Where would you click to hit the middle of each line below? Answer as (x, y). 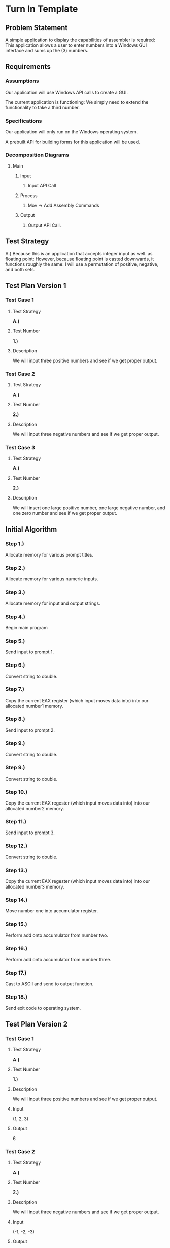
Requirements (28, 67)
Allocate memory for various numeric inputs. (52, 579)
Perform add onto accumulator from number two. (57, 935)
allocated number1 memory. (34, 706)
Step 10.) (16, 792)
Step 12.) (16, 846)
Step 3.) (15, 592)
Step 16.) (16, 949)
